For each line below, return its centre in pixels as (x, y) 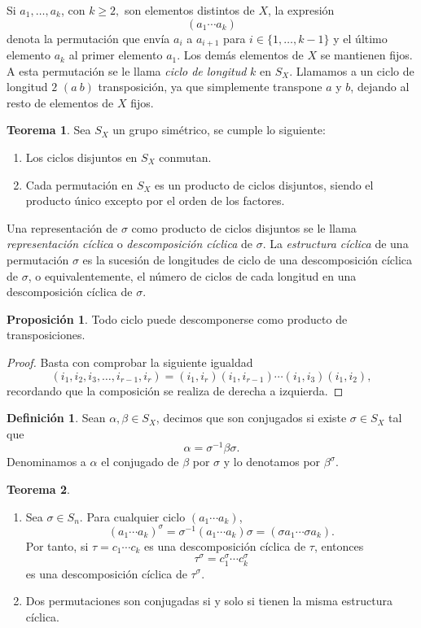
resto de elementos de (60, 102)
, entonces (339, 545)
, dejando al (380, 87)
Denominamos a (46, 462)
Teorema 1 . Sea (49, 130)
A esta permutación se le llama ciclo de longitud (127, 70)
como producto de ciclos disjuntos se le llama (244, 227)
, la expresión (301, 10)
